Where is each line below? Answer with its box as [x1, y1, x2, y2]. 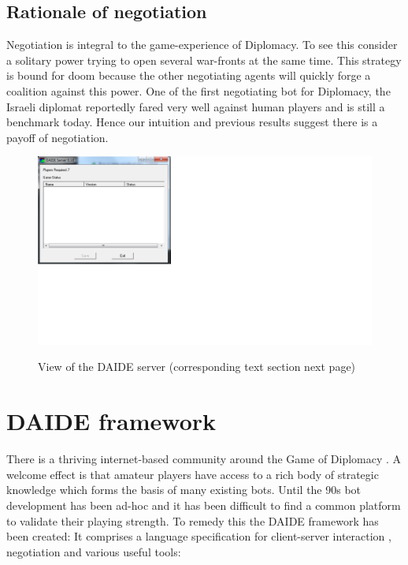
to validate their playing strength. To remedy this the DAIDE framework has [6, 512, 379, 529]
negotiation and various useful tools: [6, 543, 181, 559]
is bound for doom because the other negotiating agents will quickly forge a [6, 67, 371, 84]
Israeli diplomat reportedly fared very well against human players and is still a [6, 98, 385, 114]
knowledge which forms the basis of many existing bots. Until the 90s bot [6, 481, 362, 498]
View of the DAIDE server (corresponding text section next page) [38, 358, 356, 375]
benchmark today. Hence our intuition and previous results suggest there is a [6, 114, 378, 130]
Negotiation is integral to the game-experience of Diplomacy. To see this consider [6, 36, 398, 53]
